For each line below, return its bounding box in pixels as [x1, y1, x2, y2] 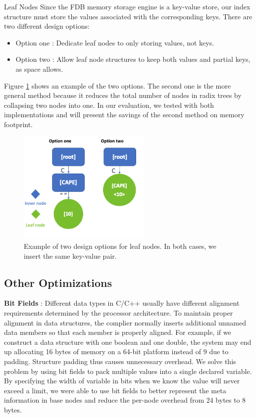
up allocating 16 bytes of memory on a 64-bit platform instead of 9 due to [4, 346, 229, 357]
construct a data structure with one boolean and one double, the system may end [4, 336, 252, 347]
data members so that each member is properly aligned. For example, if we [4, 327, 231, 337]
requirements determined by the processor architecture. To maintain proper [4, 307, 233, 318]
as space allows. [15, 63, 63, 74]
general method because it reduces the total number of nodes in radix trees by [4, 90, 242, 100]
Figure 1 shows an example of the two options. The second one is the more [4, 80, 231, 91]
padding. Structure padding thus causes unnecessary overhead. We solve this [4, 356, 236, 366]
